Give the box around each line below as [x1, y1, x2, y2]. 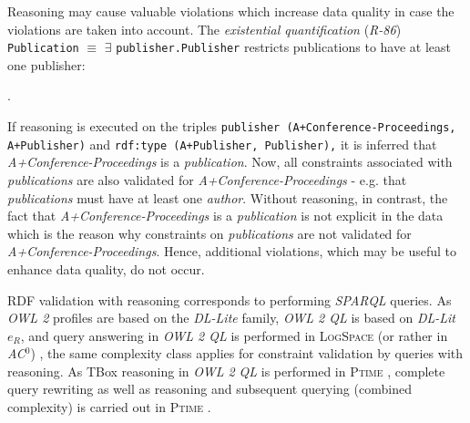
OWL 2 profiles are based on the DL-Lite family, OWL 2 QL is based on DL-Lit [7, 308, 455, 327]
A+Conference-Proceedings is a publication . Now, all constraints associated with [7, 152, 453, 171]
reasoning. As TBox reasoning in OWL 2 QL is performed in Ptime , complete [7, 361, 445, 380]
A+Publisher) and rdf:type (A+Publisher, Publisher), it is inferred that [7, 134, 437, 153]
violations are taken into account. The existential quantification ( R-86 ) [7, 19, 402, 38]
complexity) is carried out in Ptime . [7, 397, 211, 417]
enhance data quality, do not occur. [7, 259, 205, 278]
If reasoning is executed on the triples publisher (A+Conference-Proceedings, [7, 117, 456, 136]
